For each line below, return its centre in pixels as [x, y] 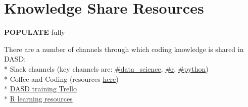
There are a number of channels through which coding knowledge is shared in [124, 49]
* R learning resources [38, 98]
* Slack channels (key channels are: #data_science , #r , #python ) [106, 68]
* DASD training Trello [40, 89]
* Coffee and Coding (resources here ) [61, 78]
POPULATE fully [35, 32]
